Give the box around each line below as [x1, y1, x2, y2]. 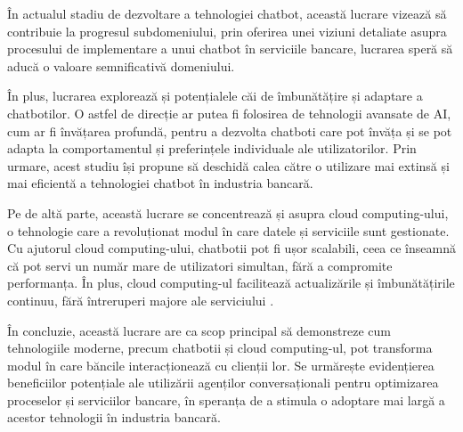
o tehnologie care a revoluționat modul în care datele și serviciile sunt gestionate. [7, 221, 450, 240]
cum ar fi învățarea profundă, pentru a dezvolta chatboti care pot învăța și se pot [7, 121, 452, 140]
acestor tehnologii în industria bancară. [7, 408, 221, 427]
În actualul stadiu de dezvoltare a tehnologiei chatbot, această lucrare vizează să [7, 4, 447, 22]
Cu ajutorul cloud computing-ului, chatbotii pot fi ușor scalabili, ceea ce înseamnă [7, 239, 456, 257]
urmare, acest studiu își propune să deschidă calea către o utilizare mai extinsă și [7, 156, 450, 175]
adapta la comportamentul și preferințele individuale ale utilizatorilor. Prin [7, 139, 417, 158]
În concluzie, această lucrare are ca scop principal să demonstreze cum [7, 321, 391, 339]
